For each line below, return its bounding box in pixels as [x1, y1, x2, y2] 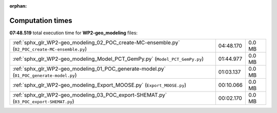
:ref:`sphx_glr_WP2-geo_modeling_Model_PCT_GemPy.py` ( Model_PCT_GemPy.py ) [12, 55, 204, 62]
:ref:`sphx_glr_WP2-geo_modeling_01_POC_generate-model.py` [12, 65, 166, 73]
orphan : [9, 3, 27, 9]
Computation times [9, 16, 72, 25]
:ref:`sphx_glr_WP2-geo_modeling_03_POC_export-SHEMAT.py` [12, 92, 167, 99]
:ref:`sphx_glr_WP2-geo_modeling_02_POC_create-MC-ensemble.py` [12, 39, 180, 46]
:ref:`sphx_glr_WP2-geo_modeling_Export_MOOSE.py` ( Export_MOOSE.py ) [12, 82, 187, 89]
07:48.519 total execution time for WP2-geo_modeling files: [9, 30, 138, 36]
